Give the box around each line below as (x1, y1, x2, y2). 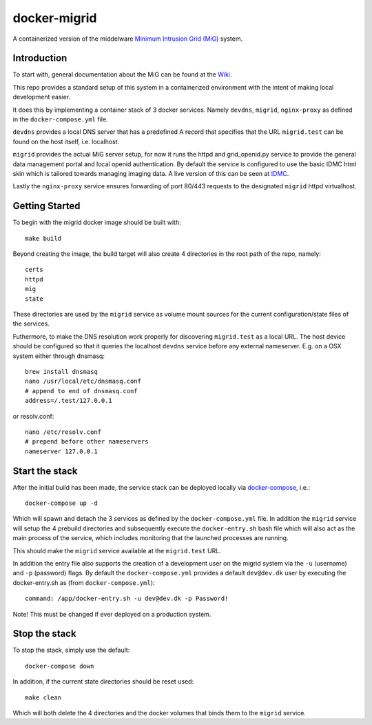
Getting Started (12, 200, 81, 212)
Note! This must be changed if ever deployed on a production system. (12, 610, 211, 618)
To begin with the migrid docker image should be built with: (12, 218, 182, 227)
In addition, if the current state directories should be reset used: (12, 677, 194, 686)
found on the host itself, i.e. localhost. (12, 137, 120, 146)
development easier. (12, 93, 71, 101)
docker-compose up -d (25, 499, 98, 507)
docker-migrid (12, 10, 97, 26)
